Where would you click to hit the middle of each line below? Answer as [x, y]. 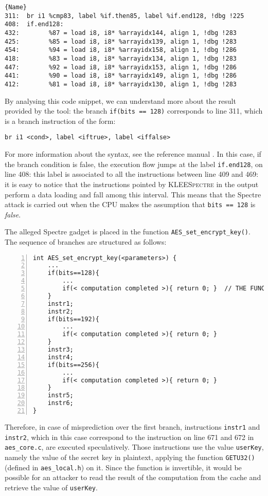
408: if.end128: [34, 24]
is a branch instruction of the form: [60, 121]
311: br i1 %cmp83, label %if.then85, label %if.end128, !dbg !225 [124, 16]
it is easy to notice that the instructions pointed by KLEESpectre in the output [132, 184]
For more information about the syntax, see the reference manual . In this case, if [133, 154]
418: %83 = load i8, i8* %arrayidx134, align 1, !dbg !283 [121, 58]
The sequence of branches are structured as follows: [86, 242]
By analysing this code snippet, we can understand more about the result [120, 100]
